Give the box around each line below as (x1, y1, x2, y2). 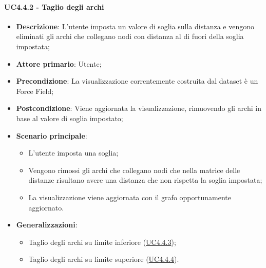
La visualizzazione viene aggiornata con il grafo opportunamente (28, 192, 231, 202)
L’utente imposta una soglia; (28, 147, 119, 158)
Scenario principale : (16, 130, 87, 141)
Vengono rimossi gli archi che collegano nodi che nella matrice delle (28, 164, 240, 175)
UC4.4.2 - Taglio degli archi (4, 1, 104, 12)
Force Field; (16, 85, 54, 96)
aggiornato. (28, 202, 64, 213)
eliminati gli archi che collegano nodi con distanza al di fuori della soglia (16, 31, 244, 42)
